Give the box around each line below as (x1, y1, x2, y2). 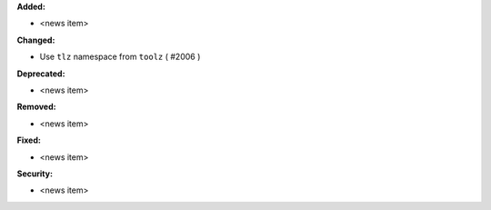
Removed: (16, 101, 56, 113)
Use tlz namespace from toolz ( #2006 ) (39, 51, 201, 63)
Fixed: (16, 135, 41, 145)
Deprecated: (16, 68, 65, 79)
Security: (16, 168, 54, 179)
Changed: (16, 35, 55, 45)
